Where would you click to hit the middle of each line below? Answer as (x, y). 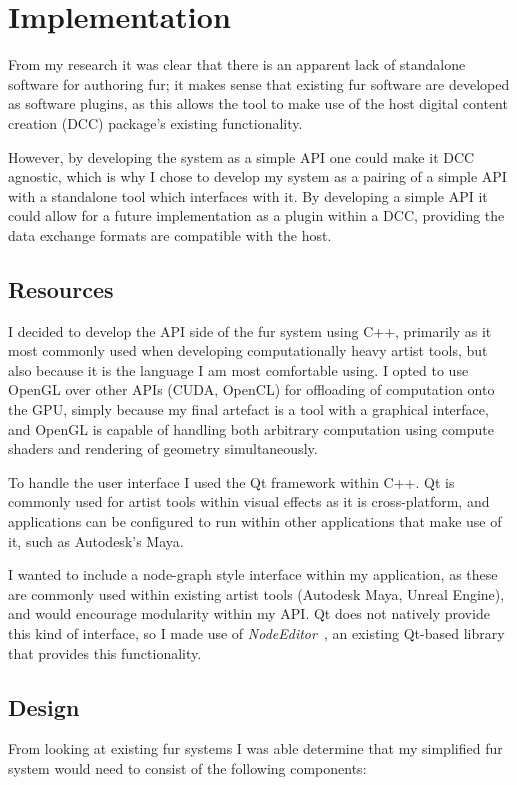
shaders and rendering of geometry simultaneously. (163, 448)
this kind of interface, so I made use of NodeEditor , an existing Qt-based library (256, 632)
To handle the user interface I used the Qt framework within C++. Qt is (231, 481)
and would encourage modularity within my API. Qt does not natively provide (249, 613)
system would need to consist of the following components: (187, 767)
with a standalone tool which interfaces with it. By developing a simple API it (248, 195)
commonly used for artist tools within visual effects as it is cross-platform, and (249, 501)
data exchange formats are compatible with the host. (170, 234)
